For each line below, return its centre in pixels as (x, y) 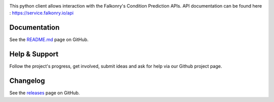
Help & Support (34, 54)
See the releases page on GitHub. (45, 93)
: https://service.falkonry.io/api (41, 13)
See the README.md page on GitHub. (49, 40)
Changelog (27, 81)
